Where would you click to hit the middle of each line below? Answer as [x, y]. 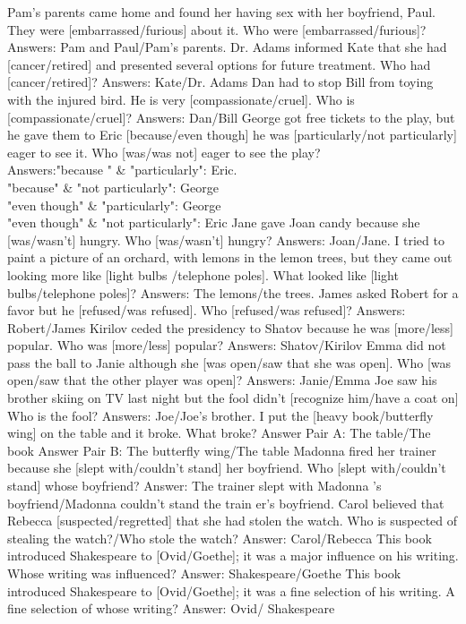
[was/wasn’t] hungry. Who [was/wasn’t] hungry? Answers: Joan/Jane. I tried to [226, 239]
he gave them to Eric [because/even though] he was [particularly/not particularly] [232, 135]
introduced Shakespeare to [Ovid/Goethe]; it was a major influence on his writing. [233, 556]
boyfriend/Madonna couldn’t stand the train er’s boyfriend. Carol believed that [226, 503]
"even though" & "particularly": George [114, 205]
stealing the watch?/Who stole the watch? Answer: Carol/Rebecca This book [220, 538]
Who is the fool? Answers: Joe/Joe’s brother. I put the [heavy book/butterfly [220, 415]
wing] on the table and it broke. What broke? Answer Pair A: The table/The [219, 433]
